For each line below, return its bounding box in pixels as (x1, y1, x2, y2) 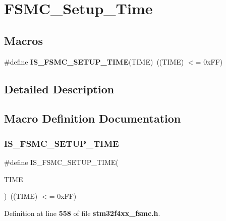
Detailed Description (4, 81, 115, 96)
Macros (4, 32, 43, 48)
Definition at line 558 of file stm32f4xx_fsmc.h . (4, 207, 160, 218)
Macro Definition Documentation (4, 111, 181, 126)
